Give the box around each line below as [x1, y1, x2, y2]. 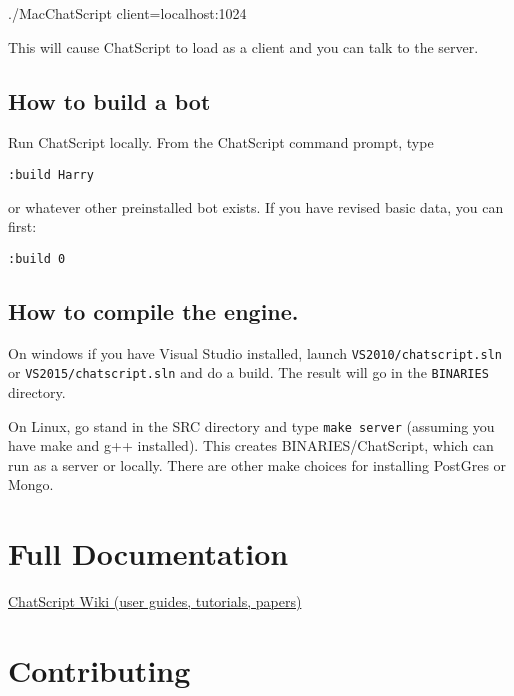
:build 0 [8, 251, 66, 266]
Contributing [8, 649, 191, 690]
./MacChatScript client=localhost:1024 [8, 3, 247, 23]
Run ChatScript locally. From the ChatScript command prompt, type [8, 132, 434, 153]
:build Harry [8, 167, 94, 182]
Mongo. [8, 474, 54, 495]
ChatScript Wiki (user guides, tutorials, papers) [8, 591, 302, 612]
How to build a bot [8, 85, 211, 116]
